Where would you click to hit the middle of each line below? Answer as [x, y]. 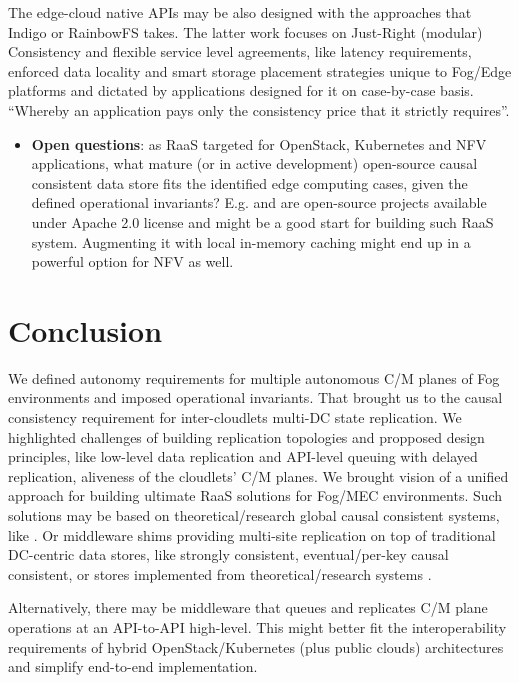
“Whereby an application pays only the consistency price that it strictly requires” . [259, 109]
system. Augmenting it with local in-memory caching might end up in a [251, 241]
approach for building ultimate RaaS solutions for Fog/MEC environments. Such [255, 495]
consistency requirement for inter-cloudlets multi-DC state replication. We [235, 417]
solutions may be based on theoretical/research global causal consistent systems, [254, 515]
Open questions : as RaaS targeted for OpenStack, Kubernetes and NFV [259, 143]
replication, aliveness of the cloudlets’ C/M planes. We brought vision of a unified [258, 475]
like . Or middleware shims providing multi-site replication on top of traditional [252, 534]
